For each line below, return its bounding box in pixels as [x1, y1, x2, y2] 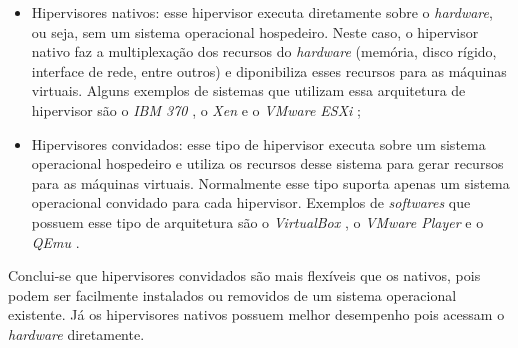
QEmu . [31, 231, 80, 252]
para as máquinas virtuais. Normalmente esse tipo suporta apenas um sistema [31, 172, 510, 193]
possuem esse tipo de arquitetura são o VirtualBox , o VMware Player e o [31, 211, 484, 232]
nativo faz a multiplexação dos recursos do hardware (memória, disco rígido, [31, 41, 497, 62]
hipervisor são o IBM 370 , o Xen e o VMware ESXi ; [31, 99, 361, 120]
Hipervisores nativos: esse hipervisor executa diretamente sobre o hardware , [31, 2, 493, 22]
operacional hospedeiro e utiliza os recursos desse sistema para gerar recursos [31, 153, 504, 174]
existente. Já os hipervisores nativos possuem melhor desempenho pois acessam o [8, 304, 505, 325]
